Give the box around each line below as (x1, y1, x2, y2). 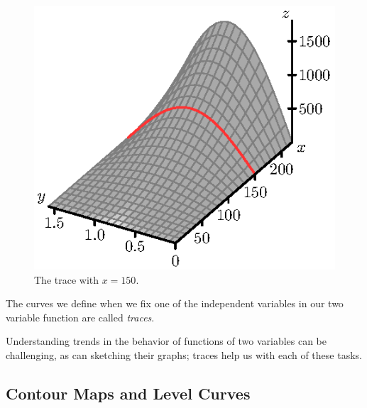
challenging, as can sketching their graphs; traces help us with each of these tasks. (6, 347, 362, 362)
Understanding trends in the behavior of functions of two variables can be (6, 333, 327, 348)
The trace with (34, 272, 99, 287)
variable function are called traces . (6, 309, 155, 324)
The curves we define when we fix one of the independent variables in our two (6, 296, 344, 311)
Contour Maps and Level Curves (6, 382, 251, 404)
